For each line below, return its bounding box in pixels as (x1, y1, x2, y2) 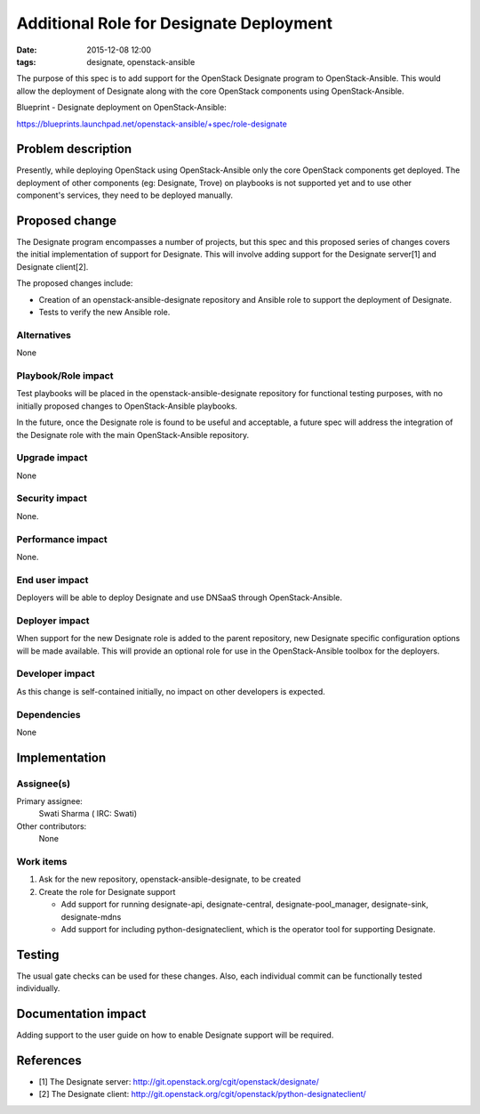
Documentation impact (16, 1006, 147, 1021)
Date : (16, 45, 37, 55)
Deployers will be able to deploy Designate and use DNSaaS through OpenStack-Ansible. (16, 592, 342, 603)
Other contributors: (16, 820, 87, 832)
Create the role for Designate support (38, 886, 176, 897)
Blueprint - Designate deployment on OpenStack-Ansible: (16, 102, 227, 113)
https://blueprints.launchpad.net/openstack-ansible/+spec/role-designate (16, 118, 288, 129)
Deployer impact (16, 614, 90, 627)
